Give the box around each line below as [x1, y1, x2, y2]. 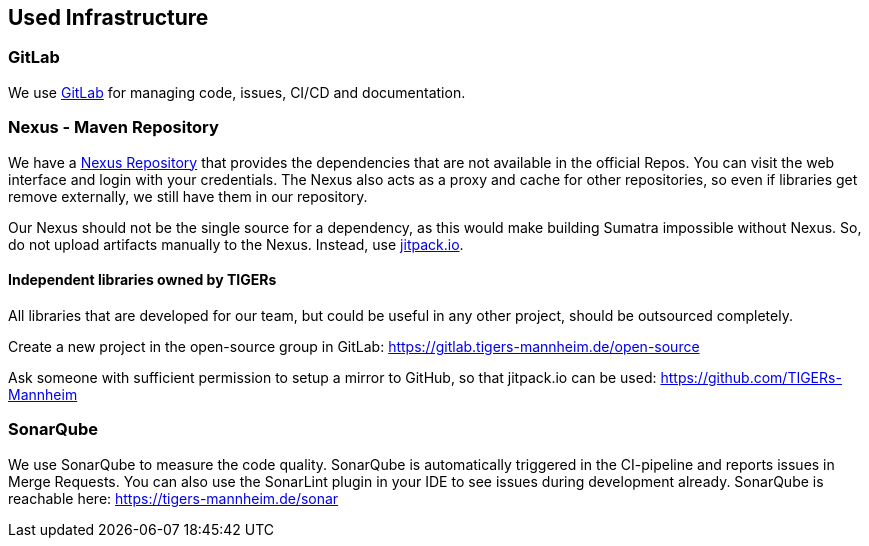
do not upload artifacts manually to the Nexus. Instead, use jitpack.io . [8, 235, 464, 253]
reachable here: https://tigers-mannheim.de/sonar [8, 489, 339, 507]
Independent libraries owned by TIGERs [8, 271, 277, 289]
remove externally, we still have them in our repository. [8, 187, 368, 205]
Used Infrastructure [8, 5, 209, 30]
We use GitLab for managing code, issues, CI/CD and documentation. [8, 83, 466, 101]
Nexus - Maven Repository [8, 117, 219, 138]
